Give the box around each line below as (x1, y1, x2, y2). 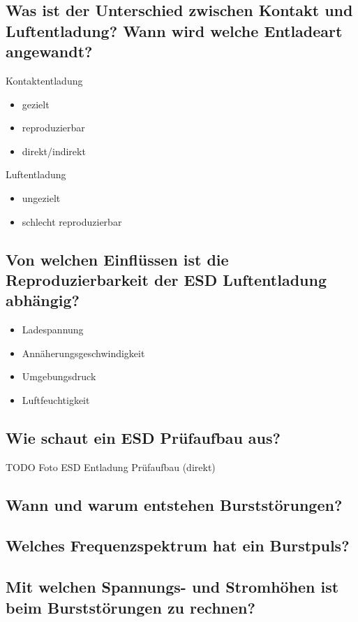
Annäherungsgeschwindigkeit (22, 345, 145, 360)
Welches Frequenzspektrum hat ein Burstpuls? (6, 535, 350, 556)
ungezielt (22, 190, 61, 205)
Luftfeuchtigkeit (22, 392, 90, 407)
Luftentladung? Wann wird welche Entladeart (6, 20, 343, 41)
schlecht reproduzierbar (22, 214, 122, 229)
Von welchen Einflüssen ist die (6, 248, 229, 270)
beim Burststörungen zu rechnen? (6, 596, 255, 618)
